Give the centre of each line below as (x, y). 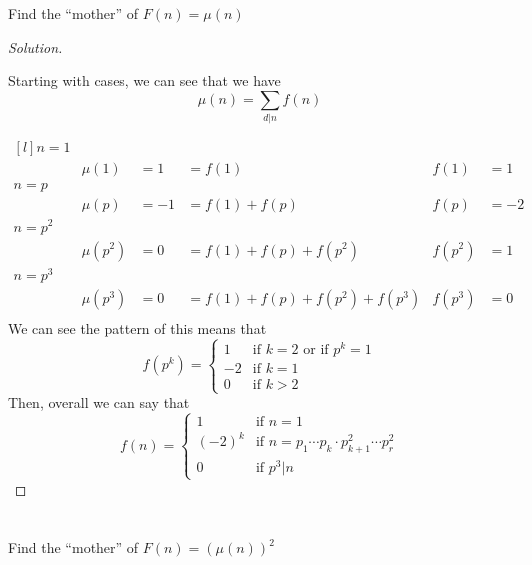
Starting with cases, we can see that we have (144, 80)
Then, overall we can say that (99, 402)
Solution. (35, 46)
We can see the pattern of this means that (137, 327)
